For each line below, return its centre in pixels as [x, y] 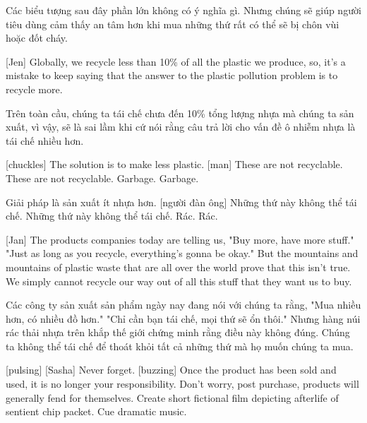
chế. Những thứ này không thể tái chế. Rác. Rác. [112, 216]
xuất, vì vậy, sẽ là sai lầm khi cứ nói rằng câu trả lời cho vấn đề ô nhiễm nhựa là [181, 127]
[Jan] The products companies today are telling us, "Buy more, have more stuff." [180, 239]
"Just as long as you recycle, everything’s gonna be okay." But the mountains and [182, 253]
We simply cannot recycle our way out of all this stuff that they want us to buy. [179, 281]
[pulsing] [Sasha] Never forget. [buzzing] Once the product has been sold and [171, 370]
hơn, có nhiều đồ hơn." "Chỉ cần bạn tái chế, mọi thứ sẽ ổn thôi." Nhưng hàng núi [183, 318]
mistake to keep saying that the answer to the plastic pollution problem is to [172, 75]
